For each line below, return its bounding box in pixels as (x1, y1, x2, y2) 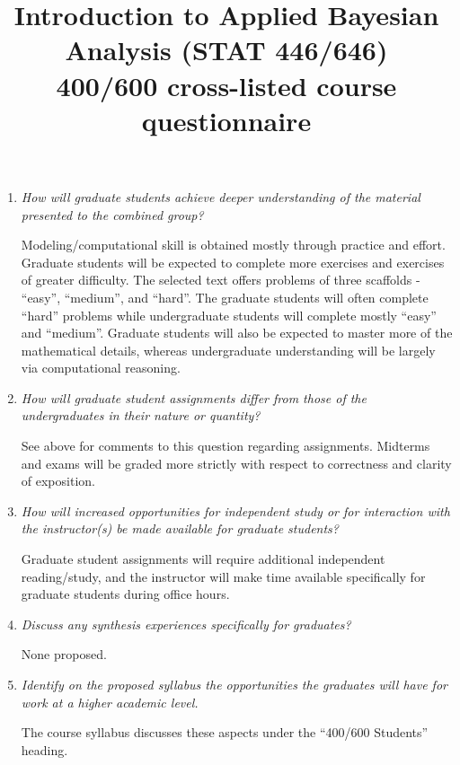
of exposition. (21, 471, 95, 490)
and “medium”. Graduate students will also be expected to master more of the (21, 323, 453, 342)
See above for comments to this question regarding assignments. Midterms (21, 436, 430, 455)
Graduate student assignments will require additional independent (21, 550, 385, 568)
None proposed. (21, 645, 107, 664)
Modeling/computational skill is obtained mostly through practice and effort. (21, 235, 446, 254)
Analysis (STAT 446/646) (65, 31, 388, 68)
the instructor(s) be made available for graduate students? (21, 519, 339, 538)
